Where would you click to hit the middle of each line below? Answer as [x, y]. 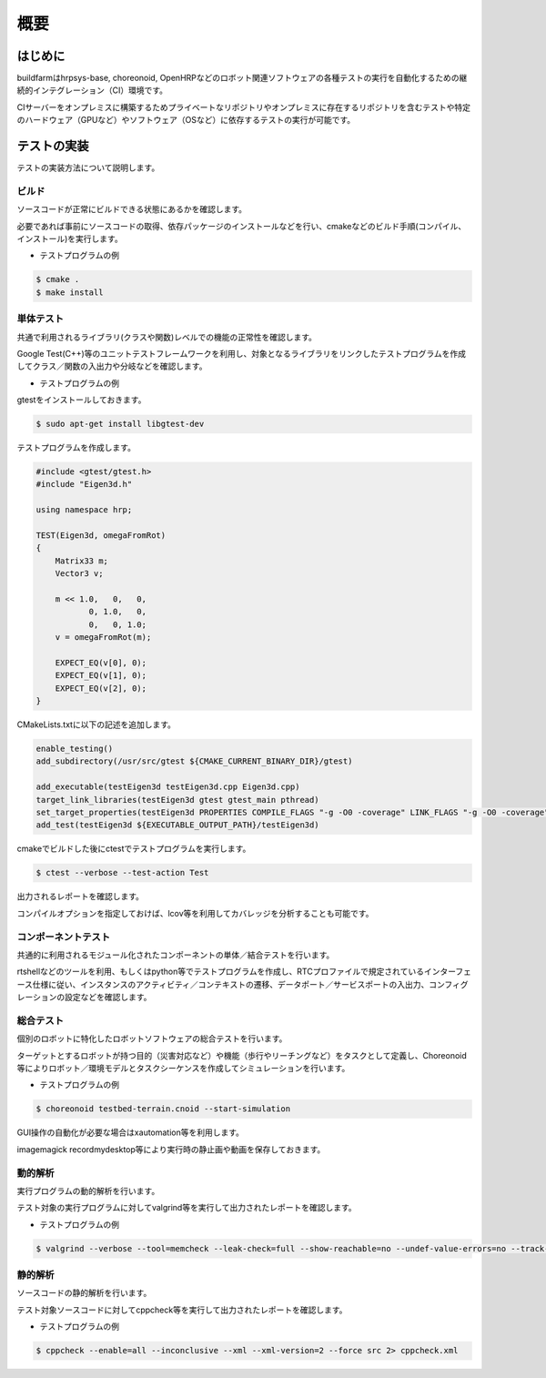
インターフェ [448, 972]
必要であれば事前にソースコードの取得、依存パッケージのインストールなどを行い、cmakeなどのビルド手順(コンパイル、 [242, 226]
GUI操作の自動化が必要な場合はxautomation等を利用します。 [131, 1132]
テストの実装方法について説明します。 [88, 167]
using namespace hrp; [84, 510]
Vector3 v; [79, 574]
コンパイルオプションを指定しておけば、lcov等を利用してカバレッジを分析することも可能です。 [195, 913]
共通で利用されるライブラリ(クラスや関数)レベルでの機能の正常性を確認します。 [167, 337]
